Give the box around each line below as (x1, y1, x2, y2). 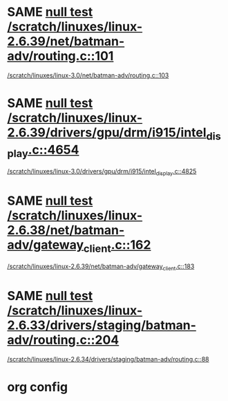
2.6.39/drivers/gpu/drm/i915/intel (7, 125, 207, 140)
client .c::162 (83, 237, 151, 255)
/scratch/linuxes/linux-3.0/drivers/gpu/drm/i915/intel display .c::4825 (7, 167, 197, 177)
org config (7, 380, 68, 395)
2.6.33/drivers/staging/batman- (7, 317, 197, 333)
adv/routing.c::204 (7, 333, 120, 348)
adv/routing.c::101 (7, 48, 114, 64)
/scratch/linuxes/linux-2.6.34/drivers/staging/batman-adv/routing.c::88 (7, 355, 209, 364)
